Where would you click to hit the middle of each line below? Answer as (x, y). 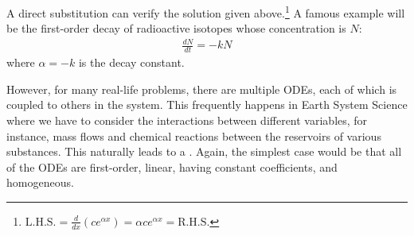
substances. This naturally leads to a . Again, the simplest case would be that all (204, 151)
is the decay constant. (131, 62)
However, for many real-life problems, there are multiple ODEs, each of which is (202, 89)
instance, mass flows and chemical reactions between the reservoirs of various (194, 135)
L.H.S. (41, 222)
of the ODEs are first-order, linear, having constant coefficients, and (172, 166)
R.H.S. (194, 222)
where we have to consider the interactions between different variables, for (187, 120)
